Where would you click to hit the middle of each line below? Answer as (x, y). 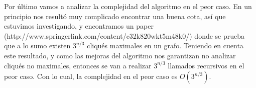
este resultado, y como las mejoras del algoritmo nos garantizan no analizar (120, 55)
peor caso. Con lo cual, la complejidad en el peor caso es (91, 76)
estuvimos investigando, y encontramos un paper (79, 26)
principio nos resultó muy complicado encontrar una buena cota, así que (115, 16)
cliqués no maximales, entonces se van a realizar (78, 65)
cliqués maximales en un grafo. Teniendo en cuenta (165, 46)
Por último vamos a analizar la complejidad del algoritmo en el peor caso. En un (128, 6)
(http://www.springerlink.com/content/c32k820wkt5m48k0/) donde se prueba (124, 35)
